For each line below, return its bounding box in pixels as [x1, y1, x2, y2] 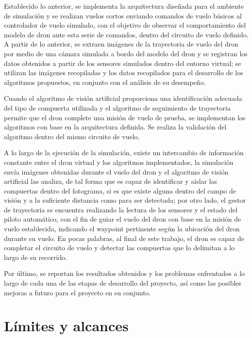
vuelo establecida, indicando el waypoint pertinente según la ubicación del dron [4, 224, 240, 234]
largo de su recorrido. [4, 252, 67, 262]
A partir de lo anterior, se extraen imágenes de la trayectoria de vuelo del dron [4, 39, 239, 49]
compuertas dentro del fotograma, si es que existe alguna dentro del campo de [4, 185, 236, 195]
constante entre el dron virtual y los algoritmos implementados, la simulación [4, 157, 234, 167]
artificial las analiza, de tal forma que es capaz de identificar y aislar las [4, 176, 218, 186]
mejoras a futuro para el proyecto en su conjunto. [4, 287, 151, 297]
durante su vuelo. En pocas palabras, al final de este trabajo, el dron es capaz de [4, 233, 244, 243]
